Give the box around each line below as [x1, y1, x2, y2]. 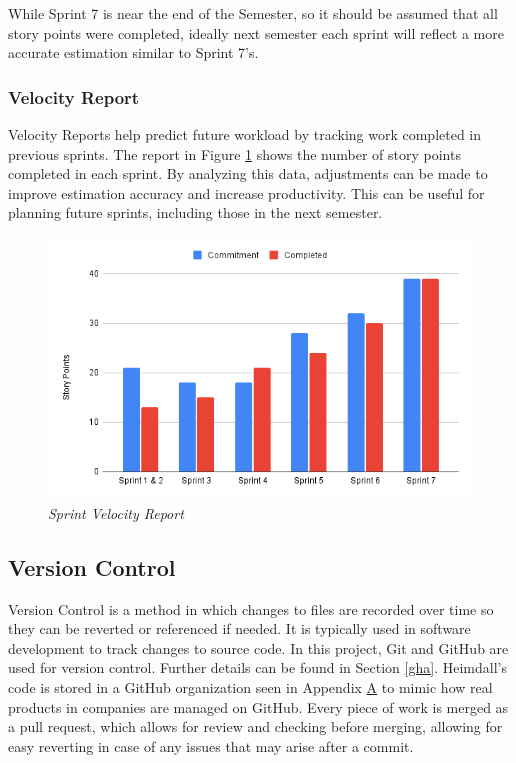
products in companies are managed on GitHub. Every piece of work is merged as [8, 696, 509, 717]
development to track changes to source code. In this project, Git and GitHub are [8, 637, 509, 658]
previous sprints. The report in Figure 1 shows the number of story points [8, 143, 461, 164]
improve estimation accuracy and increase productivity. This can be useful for [8, 182, 485, 203]
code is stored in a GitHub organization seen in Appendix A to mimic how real [8, 676, 493, 697]
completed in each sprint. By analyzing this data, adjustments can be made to [8, 163, 488, 184]
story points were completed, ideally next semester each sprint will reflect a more [8, 22, 504, 43]
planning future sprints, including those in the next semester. [8, 202, 383, 223]
